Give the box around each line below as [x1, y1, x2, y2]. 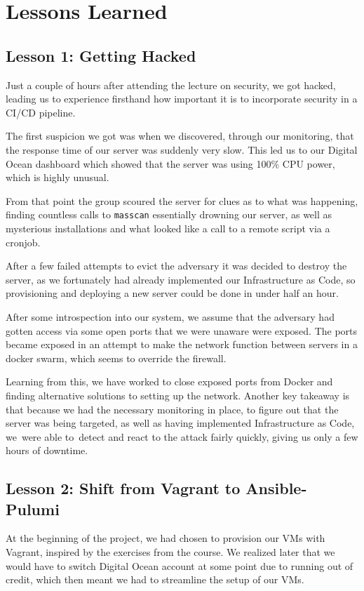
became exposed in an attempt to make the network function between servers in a [6, 337, 358, 352]
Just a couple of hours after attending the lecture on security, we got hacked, [6, 77, 336, 92]
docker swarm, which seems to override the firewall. [6, 350, 227, 365]
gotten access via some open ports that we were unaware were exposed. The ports [6, 323, 358, 338]
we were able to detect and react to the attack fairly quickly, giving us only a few [6, 429, 358, 444]
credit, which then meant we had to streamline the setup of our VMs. [6, 572, 304, 587]
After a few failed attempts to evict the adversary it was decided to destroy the [6, 258, 347, 273]
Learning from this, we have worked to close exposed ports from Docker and [6, 374, 333, 389]
